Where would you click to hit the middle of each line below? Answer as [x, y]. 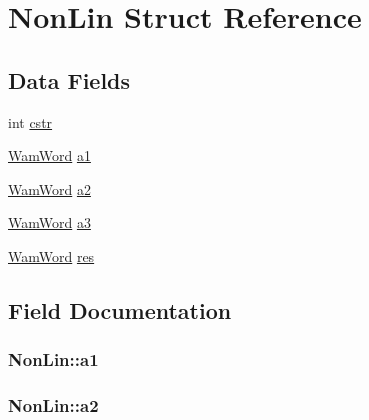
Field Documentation [120, 309]
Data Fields [69, 79]
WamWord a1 [49, 155]
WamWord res [51, 255]
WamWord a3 [49, 222]
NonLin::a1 [53, 359]
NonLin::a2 [53, 405]
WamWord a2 [49, 188]
